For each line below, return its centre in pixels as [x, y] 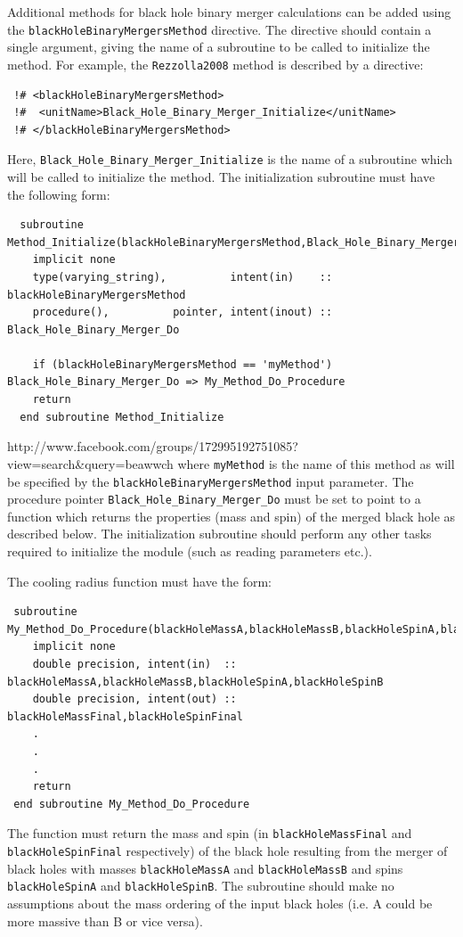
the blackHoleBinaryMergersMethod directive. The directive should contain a [219, 29]
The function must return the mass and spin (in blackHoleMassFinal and [210, 833]
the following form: [59, 194]
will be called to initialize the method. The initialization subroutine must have [221, 176]
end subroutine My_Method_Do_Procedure [132, 804]
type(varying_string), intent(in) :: [183, 277]
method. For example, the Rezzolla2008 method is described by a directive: [215, 64]
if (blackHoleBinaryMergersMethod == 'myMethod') [183, 364]
